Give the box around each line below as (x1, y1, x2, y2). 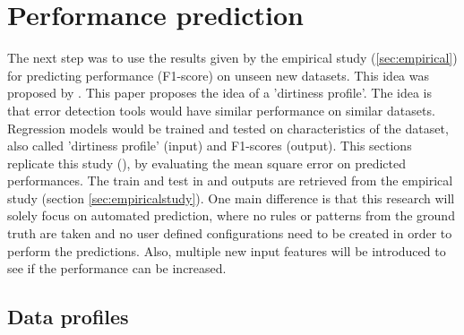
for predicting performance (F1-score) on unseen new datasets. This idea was (7, 65, 429, 84)
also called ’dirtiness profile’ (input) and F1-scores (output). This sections (7, 136, 412, 155)
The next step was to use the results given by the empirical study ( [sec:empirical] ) (7, 48, 458, 67)
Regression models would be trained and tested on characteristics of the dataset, (7, 118, 449, 137)
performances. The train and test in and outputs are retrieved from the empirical (7, 171, 453, 190)
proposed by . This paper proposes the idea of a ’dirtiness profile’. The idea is (7, 83, 433, 102)
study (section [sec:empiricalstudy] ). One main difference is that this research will (7, 188, 455, 207)
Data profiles (7, 303, 129, 331)
